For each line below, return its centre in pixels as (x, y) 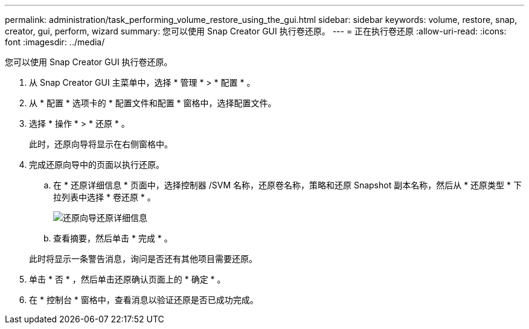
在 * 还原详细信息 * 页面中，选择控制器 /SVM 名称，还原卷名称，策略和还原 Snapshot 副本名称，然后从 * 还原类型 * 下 (287, 185)
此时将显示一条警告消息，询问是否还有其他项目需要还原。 (143, 259)
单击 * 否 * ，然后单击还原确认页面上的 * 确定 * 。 (127, 279)
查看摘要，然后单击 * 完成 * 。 (113, 238)
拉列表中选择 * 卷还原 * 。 (104, 197)
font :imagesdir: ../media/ (55, 42)
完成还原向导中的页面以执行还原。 (97, 164)
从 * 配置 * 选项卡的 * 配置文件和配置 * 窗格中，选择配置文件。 (153, 103)
